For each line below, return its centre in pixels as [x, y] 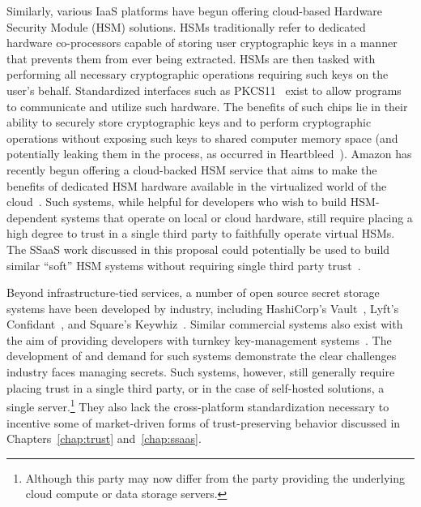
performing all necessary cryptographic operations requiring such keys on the [198, 74]
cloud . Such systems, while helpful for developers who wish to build [177, 202]
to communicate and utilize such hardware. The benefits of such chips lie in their [207, 106]
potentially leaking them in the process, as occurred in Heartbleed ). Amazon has [209, 154]
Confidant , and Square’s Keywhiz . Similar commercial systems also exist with [205, 324]
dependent [32, 217]
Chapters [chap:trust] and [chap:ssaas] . [104, 438]
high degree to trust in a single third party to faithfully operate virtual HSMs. [201, 233]
